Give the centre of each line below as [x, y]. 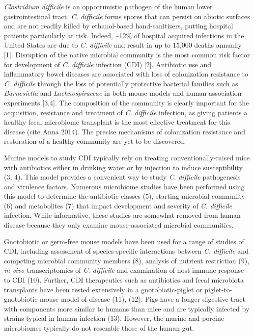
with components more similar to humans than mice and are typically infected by [127, 308]
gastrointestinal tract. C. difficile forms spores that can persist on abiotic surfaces [127, 16]
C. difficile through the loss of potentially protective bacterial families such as [121, 83]
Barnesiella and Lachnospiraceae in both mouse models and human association [123, 93]
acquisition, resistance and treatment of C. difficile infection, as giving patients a [126, 112]
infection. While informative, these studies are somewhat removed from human [122, 215]
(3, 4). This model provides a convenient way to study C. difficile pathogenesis [122, 177]
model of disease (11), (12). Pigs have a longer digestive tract [153, 299]
